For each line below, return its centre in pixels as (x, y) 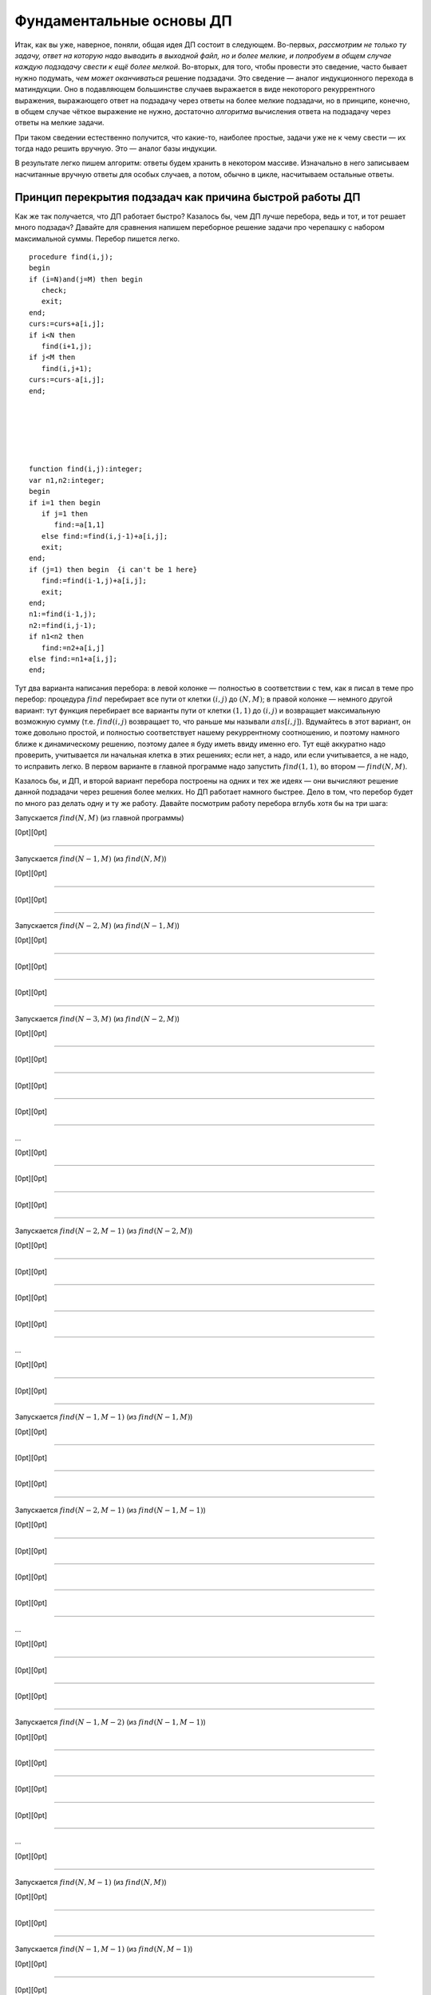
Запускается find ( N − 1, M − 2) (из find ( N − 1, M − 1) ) (111, 1722)
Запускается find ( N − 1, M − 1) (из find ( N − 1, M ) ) (104, 1417)
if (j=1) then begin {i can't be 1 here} (113, 569)
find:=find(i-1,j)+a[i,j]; (94, 581)
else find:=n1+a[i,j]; (73, 659)
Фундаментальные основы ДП (123, 21)
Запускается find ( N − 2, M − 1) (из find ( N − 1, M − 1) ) (111, 1510)
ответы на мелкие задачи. (59, 123)
